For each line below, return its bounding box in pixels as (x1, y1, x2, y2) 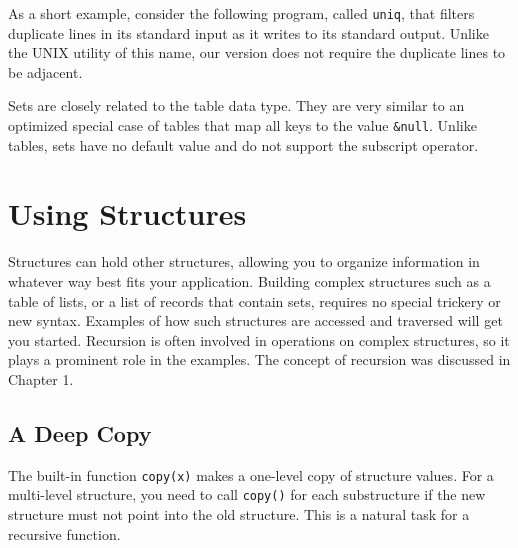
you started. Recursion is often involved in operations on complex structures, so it (8, 329, 510, 350)
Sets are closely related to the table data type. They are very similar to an (8, 95, 465, 116)
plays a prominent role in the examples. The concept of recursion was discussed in (8, 349, 511, 370)
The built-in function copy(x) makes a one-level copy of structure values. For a (8, 464, 494, 485)
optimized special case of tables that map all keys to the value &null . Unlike (8, 115, 477, 136)
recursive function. (8, 523, 121, 544)
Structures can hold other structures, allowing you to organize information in (8, 251, 480, 272)
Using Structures (8, 193, 247, 234)
